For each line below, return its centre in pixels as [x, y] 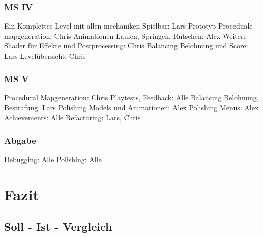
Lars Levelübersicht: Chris [45, 56]
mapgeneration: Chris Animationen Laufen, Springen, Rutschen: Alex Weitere [125, 35]
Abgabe [20, 140]
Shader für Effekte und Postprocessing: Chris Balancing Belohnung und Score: [126, 46]
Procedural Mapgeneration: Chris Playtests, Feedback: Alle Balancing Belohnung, [131, 97]
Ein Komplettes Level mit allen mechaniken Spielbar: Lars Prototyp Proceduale [128, 26]
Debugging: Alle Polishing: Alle [53, 159]
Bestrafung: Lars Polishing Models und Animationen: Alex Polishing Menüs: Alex [131, 107]
